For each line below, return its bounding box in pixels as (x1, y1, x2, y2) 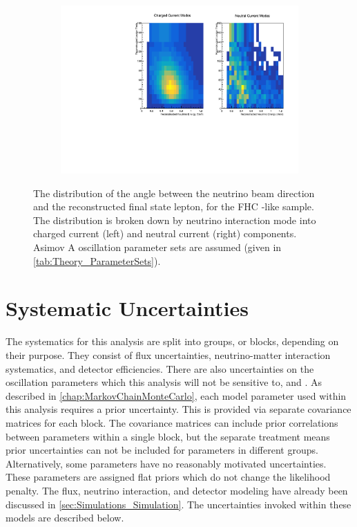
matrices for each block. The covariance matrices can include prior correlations (6, 415, 338, 429)
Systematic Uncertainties (6, 294, 249, 322)
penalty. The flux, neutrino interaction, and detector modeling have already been (6, 483, 348, 497)
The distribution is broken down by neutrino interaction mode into (33, 212, 316, 227)
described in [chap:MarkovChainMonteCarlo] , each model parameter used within (6, 388, 347, 403)
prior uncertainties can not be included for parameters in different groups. (6, 443, 318, 457)
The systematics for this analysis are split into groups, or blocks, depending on (6, 334, 339, 349)
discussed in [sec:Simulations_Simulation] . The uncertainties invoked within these (6, 497, 351, 511)
